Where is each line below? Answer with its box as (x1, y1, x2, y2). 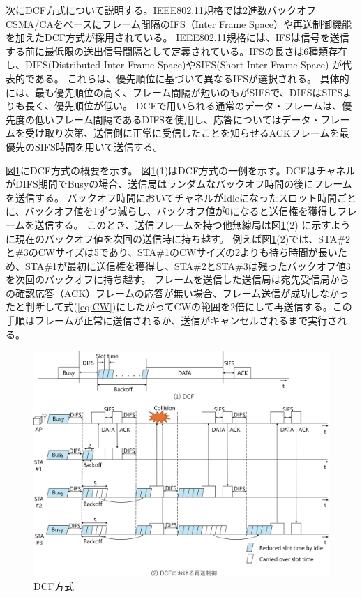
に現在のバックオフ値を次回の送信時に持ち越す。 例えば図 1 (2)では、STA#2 (6, 231, 351, 245)
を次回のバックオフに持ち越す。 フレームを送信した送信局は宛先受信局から (6, 272, 349, 287)
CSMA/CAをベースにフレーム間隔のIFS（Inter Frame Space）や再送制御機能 (6, 16, 352, 31)
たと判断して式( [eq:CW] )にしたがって (6, 299, 174, 314)
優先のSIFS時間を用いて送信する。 (6, 139, 163, 153)
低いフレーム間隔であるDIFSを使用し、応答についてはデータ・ (34, 112, 321, 126)
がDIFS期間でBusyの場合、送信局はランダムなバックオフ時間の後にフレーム (6, 176, 352, 191)
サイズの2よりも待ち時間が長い (196, 245, 338, 259)
